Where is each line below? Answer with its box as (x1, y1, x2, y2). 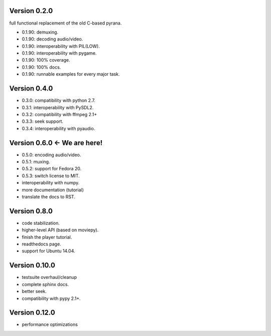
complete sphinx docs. (22, 281, 69, 287)
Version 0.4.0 (9, 84, 53, 93)
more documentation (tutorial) (22, 187, 84, 193)
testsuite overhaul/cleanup (22, 274, 77, 280)
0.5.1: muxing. (22, 159, 50, 165)
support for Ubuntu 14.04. (22, 248, 75, 254)
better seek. (22, 288, 47, 294)
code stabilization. (22, 220, 60, 226)
